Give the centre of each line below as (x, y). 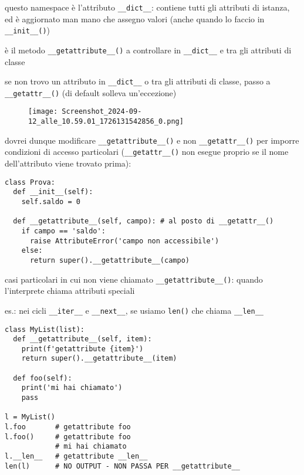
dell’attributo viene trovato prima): (68, 163)
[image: (43, 112)
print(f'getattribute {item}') (82, 349)
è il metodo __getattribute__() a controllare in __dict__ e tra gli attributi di (148, 50)
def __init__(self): (53, 192)
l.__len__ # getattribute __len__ (76, 457)
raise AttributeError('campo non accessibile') (124, 241)
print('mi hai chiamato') (72, 388)
